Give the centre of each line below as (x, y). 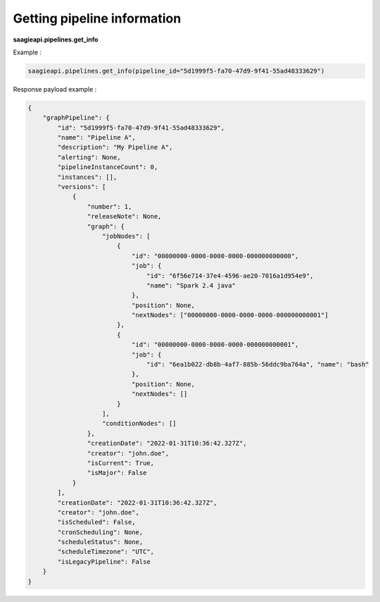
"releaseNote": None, (124, 216)
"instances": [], (87, 177)
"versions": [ (82, 187)
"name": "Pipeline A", (97, 138)
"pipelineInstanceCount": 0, (108, 167)
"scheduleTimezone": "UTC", (106, 552)
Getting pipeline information (97, 18)
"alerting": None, (89, 157)
